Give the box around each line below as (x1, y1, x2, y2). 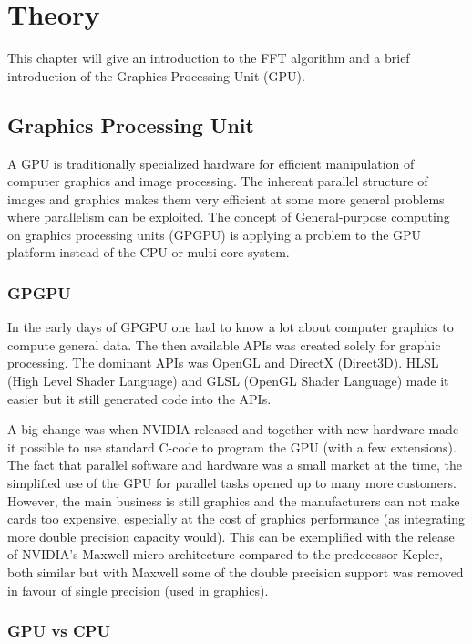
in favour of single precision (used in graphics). (7, 580, 269, 599)
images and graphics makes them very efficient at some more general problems (7, 189, 445, 208)
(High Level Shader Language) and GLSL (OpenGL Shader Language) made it (7, 371, 449, 390)
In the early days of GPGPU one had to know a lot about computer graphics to (7, 317, 454, 337)
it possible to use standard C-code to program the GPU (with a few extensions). (7, 437, 457, 456)
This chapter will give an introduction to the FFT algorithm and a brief (7, 48, 410, 68)
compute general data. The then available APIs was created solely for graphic (7, 335, 441, 354)
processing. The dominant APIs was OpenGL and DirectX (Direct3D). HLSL (7, 353, 439, 372)
